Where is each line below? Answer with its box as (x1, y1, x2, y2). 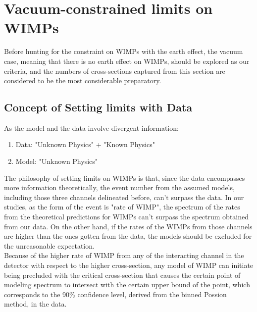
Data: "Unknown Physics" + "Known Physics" (15, 139, 155, 150)
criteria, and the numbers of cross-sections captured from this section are (4, 65, 225, 76)
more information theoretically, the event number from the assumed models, (4, 182, 235, 193)
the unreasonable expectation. (4, 240, 95, 251)
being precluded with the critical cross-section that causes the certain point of (4, 269, 241, 280)
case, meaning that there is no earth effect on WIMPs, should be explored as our (4, 55, 250, 66)
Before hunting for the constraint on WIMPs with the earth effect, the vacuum (4, 46, 243, 56)
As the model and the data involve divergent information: (4, 122, 179, 133)
